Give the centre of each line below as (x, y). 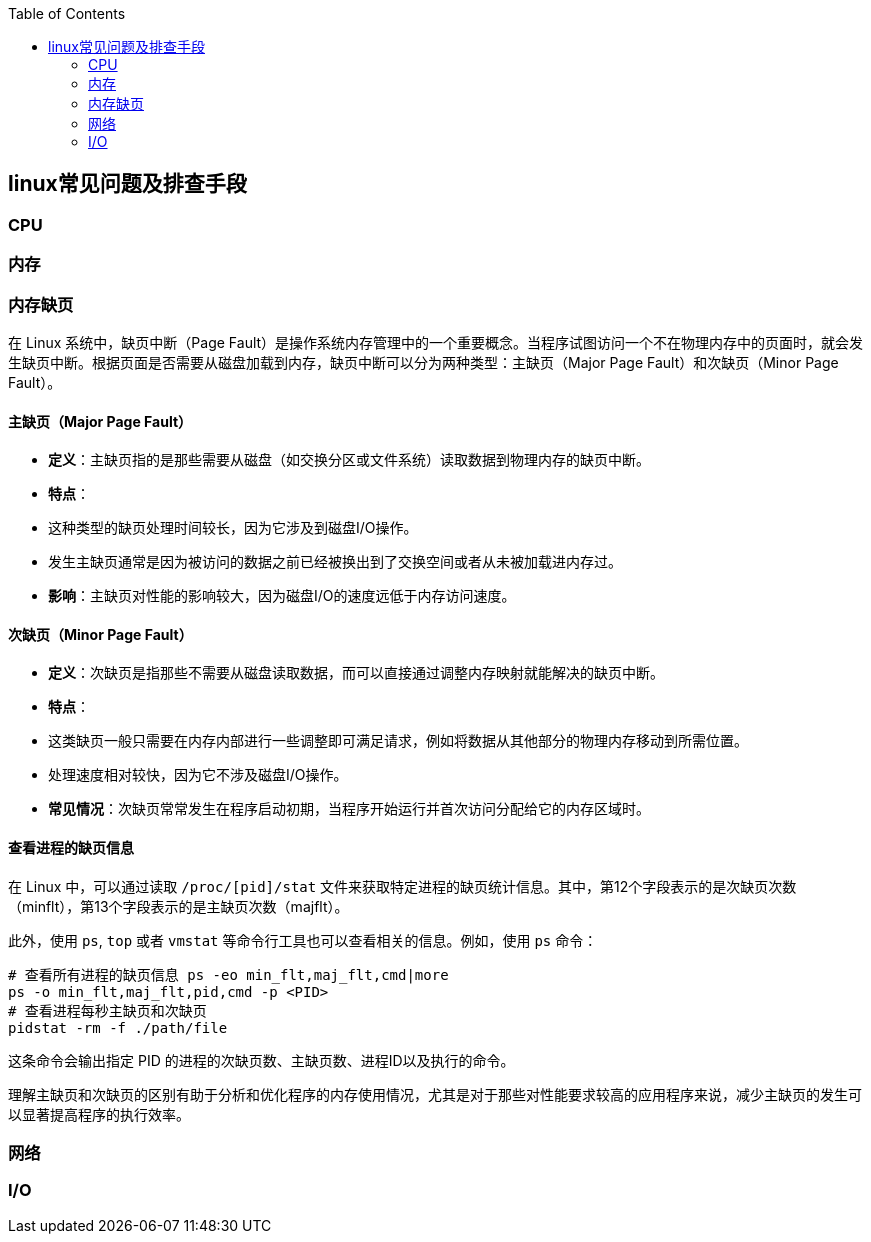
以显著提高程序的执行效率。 (99, 1114)
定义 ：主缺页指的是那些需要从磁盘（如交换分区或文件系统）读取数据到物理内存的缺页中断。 (349, 460)
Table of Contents (67, 13)
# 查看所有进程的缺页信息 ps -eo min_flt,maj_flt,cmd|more (228, 974)
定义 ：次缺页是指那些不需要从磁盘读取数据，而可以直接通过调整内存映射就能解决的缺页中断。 (356, 673)
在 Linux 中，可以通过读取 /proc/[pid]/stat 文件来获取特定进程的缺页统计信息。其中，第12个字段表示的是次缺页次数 (402, 886)
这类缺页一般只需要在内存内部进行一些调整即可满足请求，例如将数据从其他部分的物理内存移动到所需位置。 (398, 741)
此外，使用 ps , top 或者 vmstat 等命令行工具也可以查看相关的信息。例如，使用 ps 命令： (303, 940)
